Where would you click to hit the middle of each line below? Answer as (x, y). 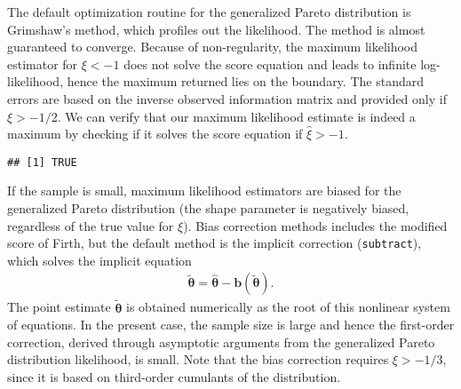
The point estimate (59, 307)
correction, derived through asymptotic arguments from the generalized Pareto (221, 341)
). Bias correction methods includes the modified (315, 225)
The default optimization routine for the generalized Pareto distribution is (209, 12)
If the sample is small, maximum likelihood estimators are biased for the (204, 191)
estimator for (43, 64)
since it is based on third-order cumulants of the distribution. (174, 377)
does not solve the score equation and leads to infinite (270, 64)
